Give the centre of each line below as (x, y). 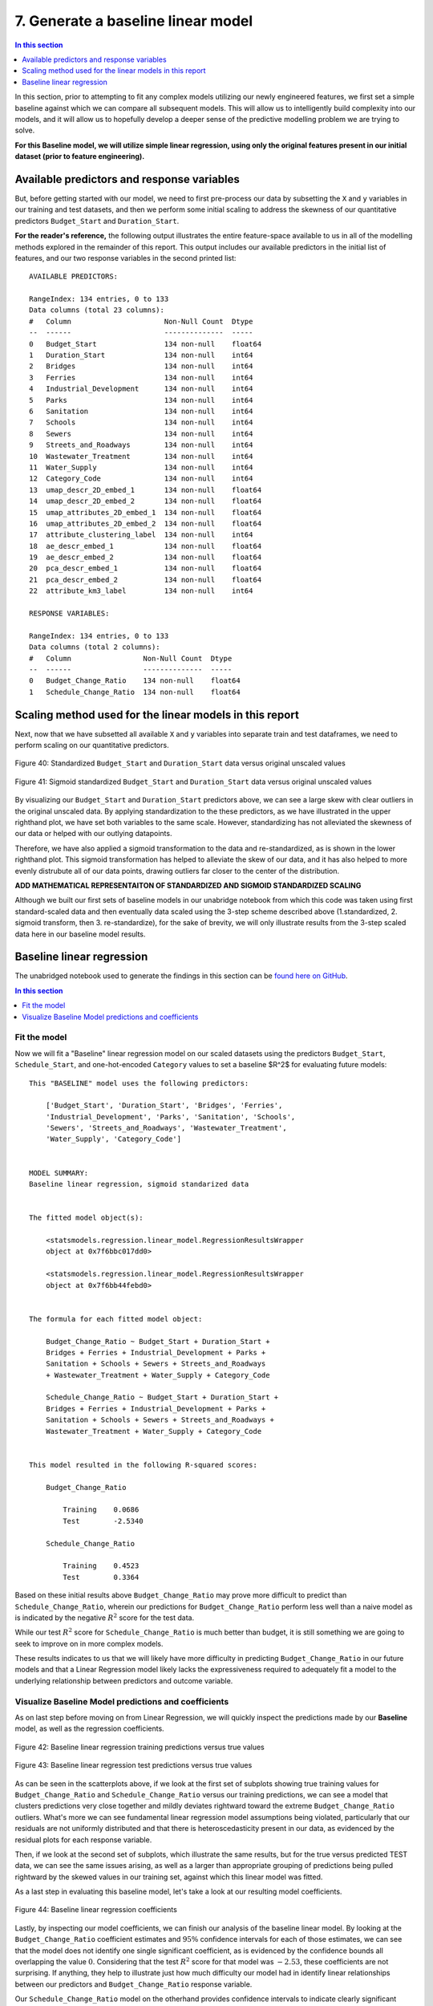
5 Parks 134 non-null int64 (141, 400)
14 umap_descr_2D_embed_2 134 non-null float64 (146, 501)
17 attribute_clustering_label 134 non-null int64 (141, 535)
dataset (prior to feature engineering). (80, 156)
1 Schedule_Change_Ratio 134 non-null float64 (135, 692)
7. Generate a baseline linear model (134, 21)
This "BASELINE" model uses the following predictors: (139, 1083)
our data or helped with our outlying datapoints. (93, 834)
